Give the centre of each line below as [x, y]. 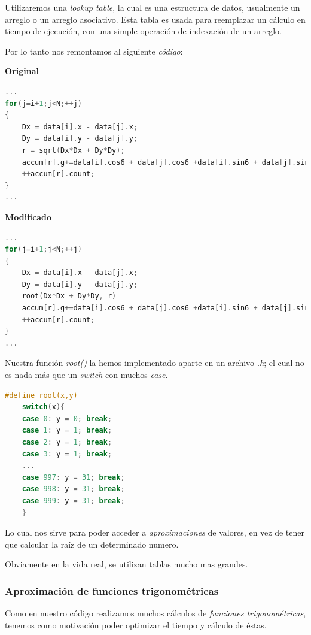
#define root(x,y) [41, 395]
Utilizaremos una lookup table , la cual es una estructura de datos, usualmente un [153, 7]
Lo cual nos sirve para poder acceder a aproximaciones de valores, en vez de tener [155, 532]
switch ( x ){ [43, 407]
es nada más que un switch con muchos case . [86, 375]
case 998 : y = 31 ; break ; [73, 489]
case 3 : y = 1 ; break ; [67, 454]
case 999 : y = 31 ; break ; [73, 501]
